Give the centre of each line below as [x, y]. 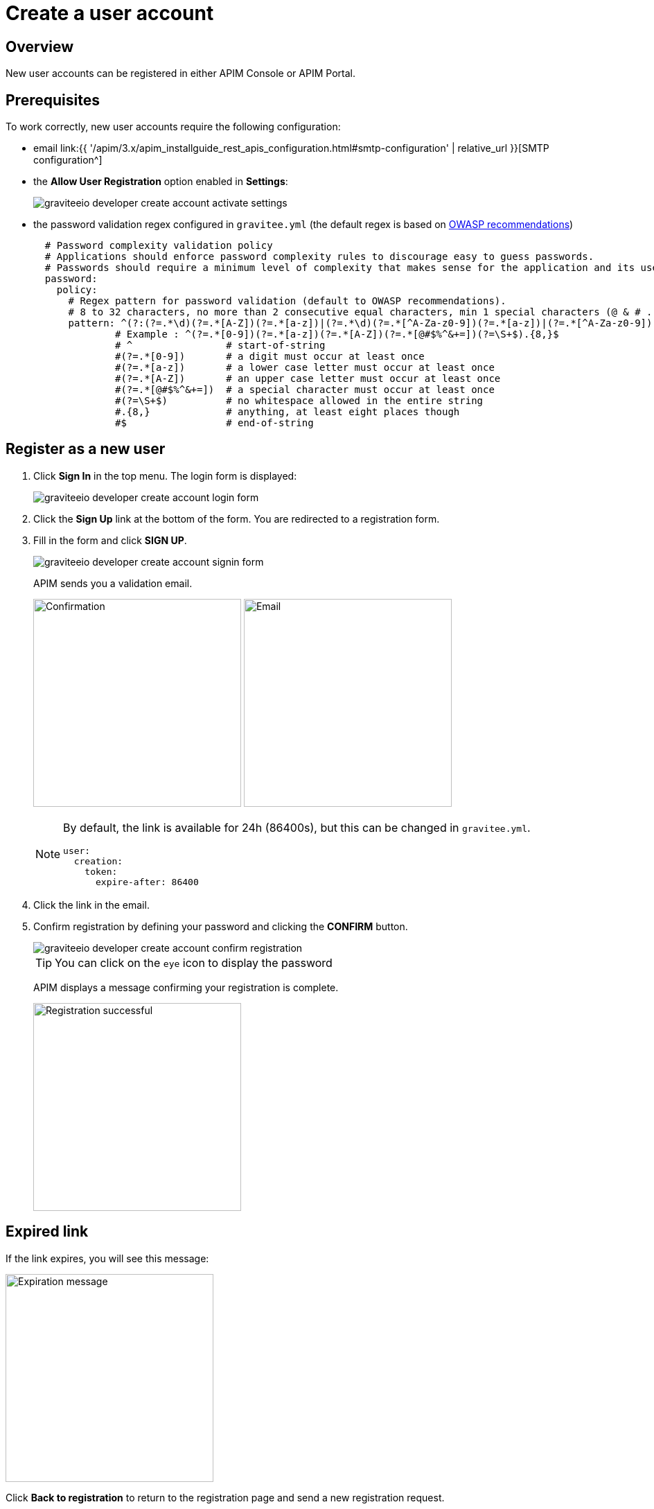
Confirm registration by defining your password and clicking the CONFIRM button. [221, 926]
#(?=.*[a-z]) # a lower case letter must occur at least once [305, 368]
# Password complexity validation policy [159, 246]
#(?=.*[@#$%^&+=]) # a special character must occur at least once [305, 390]
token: [101, 871]
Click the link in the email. [91, 905]
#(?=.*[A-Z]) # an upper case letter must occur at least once [308, 379]
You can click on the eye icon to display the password [194, 962]
